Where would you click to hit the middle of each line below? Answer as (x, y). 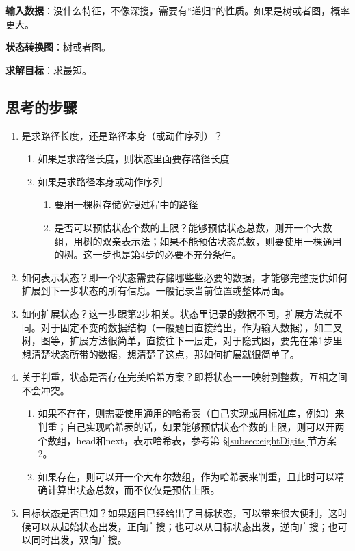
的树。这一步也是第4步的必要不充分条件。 (148, 254)
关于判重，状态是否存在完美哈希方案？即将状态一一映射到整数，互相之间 (184, 377)
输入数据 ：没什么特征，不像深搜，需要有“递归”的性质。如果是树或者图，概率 (178, 10)
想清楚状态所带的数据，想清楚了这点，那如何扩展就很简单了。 (160, 354)
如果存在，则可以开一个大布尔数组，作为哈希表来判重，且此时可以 (186, 476)
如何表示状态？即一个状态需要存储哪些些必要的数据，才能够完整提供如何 (184, 277)
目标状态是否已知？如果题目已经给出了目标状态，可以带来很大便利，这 (180, 513)
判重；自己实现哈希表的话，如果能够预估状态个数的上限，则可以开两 (191, 427)
